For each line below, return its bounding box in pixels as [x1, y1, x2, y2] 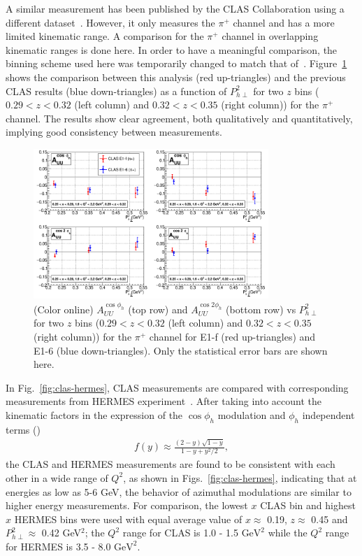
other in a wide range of [6, 470, 108, 485]
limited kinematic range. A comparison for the [6, 29, 204, 43]
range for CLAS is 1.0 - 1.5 [122, 525, 238, 540]
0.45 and [311, 511, 348, 526]
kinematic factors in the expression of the [6, 407, 183, 422]
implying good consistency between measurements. [6, 124, 222, 139]
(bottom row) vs [226, 301, 296, 316]
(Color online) [34, 301, 94, 316]
